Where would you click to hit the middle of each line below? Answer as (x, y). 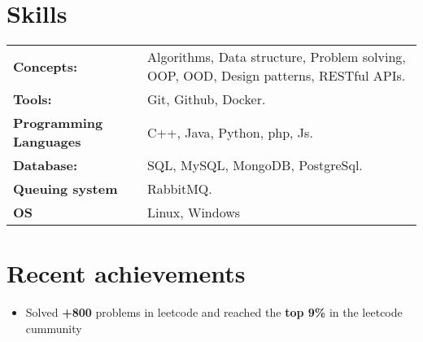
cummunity (54, 328)
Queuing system (65, 189)
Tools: (33, 99)
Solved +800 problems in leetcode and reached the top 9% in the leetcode (214, 312)
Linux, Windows (194, 213)
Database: (46, 165)
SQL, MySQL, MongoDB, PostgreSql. (255, 165)
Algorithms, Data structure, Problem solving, (276, 57)
